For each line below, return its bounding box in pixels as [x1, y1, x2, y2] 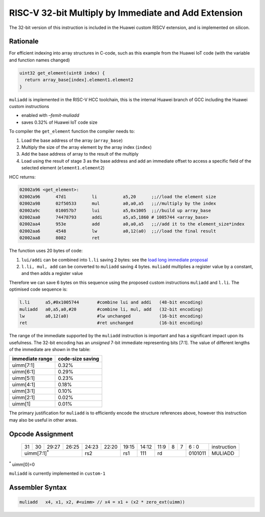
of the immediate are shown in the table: [9, 347, 91, 353]
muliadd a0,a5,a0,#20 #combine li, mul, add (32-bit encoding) [19, 306, 204, 312]
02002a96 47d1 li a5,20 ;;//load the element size [19, 194, 216, 199]
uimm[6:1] [12, 368, 35, 375]
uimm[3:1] [12, 388, 35, 395]
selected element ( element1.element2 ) [21, 165, 105, 171]
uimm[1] [12, 401, 31, 408]
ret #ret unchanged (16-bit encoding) [19, 320, 204, 326]
